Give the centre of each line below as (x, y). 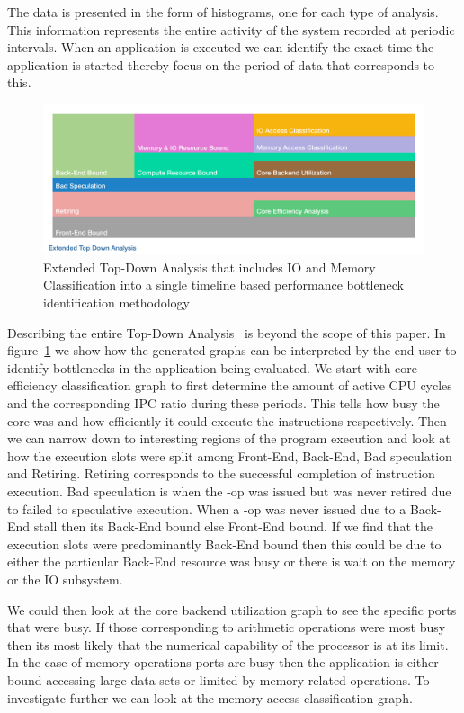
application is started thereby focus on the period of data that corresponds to (221, 64)
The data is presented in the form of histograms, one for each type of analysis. (223, 12)
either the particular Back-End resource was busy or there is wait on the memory (232, 561)
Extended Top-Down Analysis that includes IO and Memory (210, 267)
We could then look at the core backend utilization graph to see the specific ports (232, 609)
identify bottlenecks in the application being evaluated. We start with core (213, 367)
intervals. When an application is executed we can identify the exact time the (221, 47)
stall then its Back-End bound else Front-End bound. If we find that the (233, 526)
